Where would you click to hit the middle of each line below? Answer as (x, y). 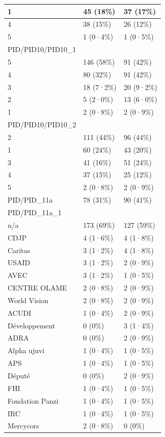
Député (19, 375)
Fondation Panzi (33, 400)
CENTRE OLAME (37, 288)
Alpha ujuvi (26, 350)
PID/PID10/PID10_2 (42, 125)
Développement (31, 325)
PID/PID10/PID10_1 (42, 49)
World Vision (28, 300)
